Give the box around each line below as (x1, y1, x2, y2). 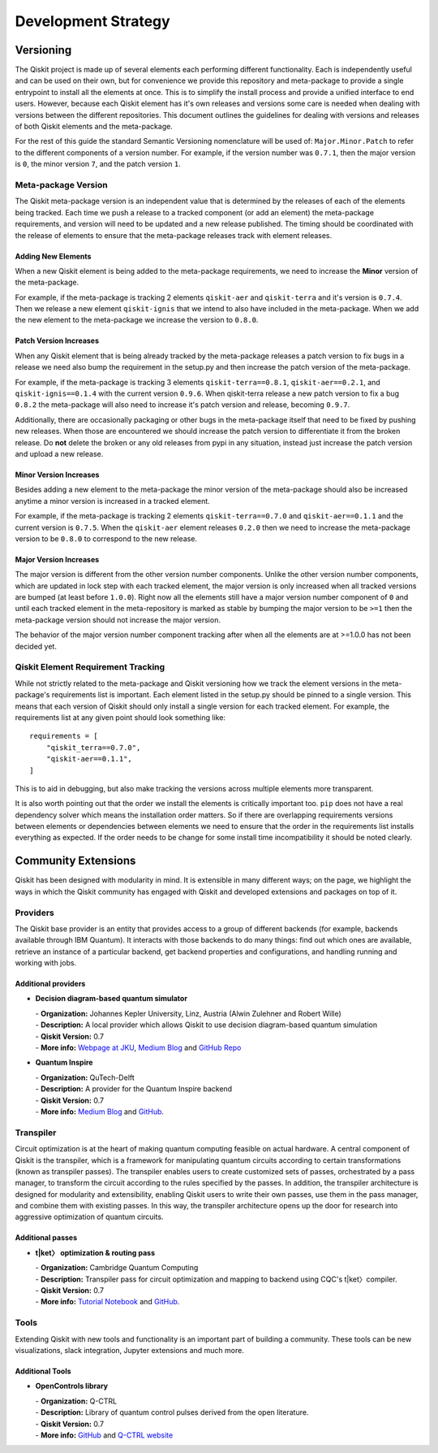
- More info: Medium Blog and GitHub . (35, 1107, 165, 1117)
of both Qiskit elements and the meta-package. (15, 122, 174, 132)
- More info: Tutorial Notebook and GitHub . (35, 1297, 180, 1307)
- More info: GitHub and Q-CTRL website (35, 1430, 174, 1440)
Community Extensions (15, 854, 136, 868)
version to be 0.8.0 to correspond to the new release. (15, 533, 198, 544)
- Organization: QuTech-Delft (35, 1073, 135, 1082)
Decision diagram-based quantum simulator (35, 994, 188, 1004)
